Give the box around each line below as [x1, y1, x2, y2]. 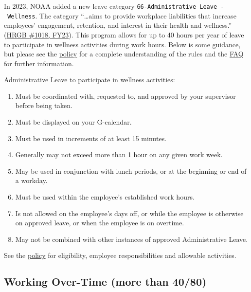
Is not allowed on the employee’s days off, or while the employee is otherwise [15, 208, 244, 218]
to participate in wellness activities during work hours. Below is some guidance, [4, 39, 241, 49]
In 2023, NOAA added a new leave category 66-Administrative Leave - [4, 1, 224, 11]
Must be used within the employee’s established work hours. [15, 192, 195, 202]
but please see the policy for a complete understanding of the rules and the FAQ [4, 49, 244, 59]
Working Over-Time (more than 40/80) [4, 274, 207, 289]
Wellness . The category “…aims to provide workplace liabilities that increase [7, 10, 236, 20]
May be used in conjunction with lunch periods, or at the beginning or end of [15, 165, 247, 176]
